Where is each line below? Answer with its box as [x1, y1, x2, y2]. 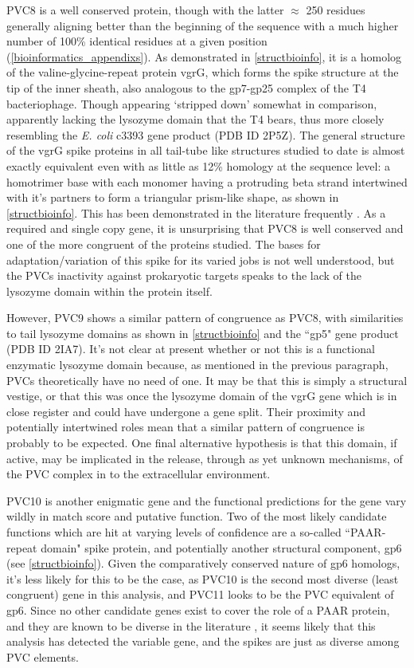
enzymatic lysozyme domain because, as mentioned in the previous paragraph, [6, 356, 389, 373]
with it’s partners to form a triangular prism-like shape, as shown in [6, 189, 339, 206]
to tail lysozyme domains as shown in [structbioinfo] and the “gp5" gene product [6, 324, 399, 341]
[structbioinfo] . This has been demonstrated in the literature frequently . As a [6, 204, 386, 221]
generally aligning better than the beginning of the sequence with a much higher [6, 17, 399, 33]
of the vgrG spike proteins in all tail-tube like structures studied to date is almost [6, 142, 405, 159]
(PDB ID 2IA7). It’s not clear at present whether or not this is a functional [6, 340, 375, 357]
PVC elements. [6, 648, 79, 665]
